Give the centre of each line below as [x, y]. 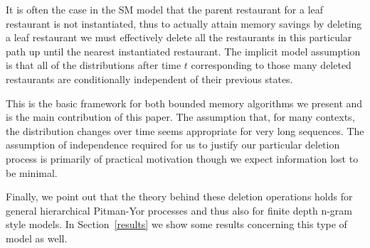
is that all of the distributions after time [94, 65]
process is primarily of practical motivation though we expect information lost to [182, 158]
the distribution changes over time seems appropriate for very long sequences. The [185, 130]
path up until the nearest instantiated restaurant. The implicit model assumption [183, 51]
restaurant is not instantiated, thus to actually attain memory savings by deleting [184, 23]
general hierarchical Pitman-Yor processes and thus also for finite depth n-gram [179, 210]
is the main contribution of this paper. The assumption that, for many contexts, [180, 117]
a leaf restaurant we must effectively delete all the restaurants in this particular [179, 37]
